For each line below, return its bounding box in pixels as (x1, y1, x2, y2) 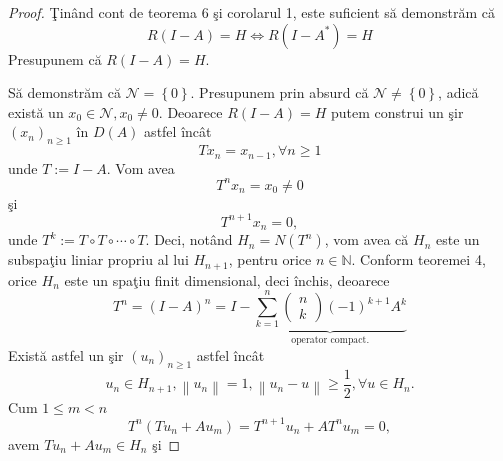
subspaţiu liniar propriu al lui (8, 249, 189, 270)
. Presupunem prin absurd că (190, 82, 369, 103)
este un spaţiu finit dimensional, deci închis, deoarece (64, 269, 390, 290)
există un (8, 101, 64, 122)
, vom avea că (324, 229, 409, 250)
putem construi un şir (330, 101, 464, 122)
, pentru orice (228, 249, 312, 270)
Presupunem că (8, 48, 102, 69)
